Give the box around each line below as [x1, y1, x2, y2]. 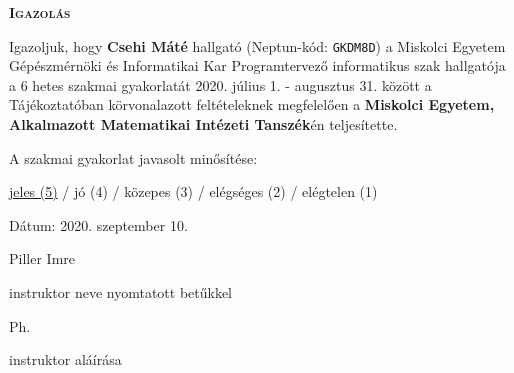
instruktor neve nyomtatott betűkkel [9, 282, 233, 302]
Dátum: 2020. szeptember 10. [9, 214, 188, 235]
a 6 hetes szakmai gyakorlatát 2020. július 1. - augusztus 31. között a [9, 74, 432, 95]
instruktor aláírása [9, 349, 122, 370]
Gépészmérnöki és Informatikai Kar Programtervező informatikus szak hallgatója [9, 55, 506, 76]
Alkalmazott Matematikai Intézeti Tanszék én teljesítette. [9, 114, 398, 135]
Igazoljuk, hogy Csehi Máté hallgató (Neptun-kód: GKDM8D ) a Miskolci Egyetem [9, 35, 506, 56]
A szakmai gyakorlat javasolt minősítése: [9, 147, 258, 168]
